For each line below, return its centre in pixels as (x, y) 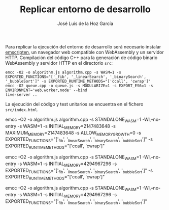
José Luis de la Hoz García (85, 23)
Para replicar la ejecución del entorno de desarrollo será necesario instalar (83, 46)
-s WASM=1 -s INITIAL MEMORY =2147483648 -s (66, 127)
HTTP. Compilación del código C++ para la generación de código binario (81, 58)
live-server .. (21, 95)
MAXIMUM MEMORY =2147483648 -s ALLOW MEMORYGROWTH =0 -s (73, 133)
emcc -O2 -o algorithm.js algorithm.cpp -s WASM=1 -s (63, 72)
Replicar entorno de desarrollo (85, 9)
